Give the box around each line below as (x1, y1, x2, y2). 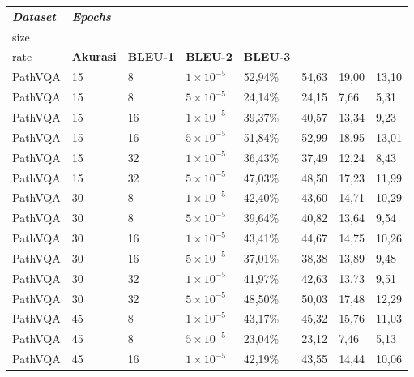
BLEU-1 (127, 48, 175, 65)
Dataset (12, 7, 56, 24)
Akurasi (71, 48, 117, 65)
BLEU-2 (186, 48, 233, 65)
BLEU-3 (243, 48, 291, 65)
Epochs (71, 7, 111, 24)
